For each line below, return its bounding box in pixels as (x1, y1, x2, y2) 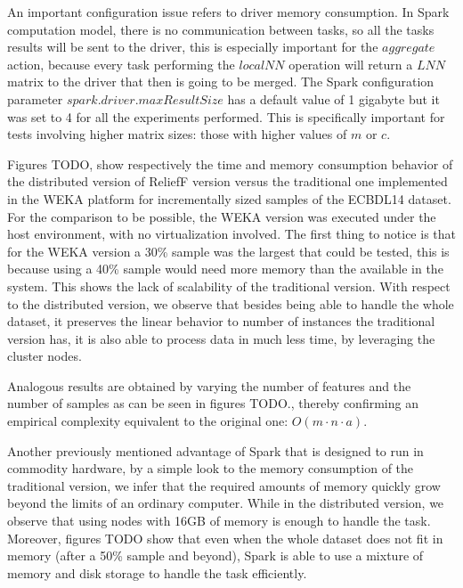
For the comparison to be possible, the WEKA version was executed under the (7, 207, 436, 225)
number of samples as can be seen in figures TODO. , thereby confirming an (7, 394, 418, 412)
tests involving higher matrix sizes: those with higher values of (7, 125, 347, 143)
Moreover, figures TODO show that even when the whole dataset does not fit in (7, 528, 443, 547)
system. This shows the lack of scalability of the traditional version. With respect (7, 276, 451, 295)
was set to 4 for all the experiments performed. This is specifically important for (7, 107, 445, 126)
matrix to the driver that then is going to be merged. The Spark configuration (7, 72, 435, 91)
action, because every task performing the (7, 54, 235, 73)
